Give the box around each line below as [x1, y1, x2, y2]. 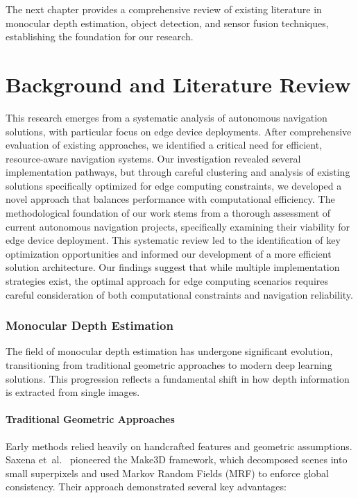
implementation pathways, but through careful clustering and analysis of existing [6, 165, 350, 179]
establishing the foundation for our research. [6, 29, 194, 44]
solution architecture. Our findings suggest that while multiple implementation [6, 260, 340, 274]
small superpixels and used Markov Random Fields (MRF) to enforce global [6, 465, 330, 480]
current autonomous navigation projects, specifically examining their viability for [6, 219, 350, 233]
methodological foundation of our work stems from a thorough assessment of [6, 206, 331, 220]
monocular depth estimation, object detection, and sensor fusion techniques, [6, 15, 329, 30]
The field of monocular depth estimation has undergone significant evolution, [6, 344, 333, 358]
